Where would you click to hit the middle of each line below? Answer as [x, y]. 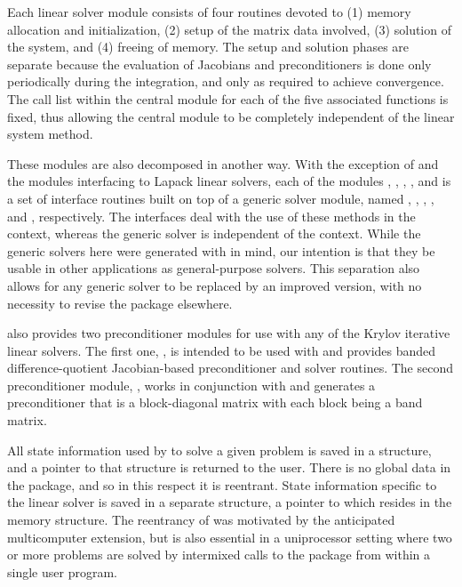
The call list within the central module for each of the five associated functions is [228, 98]
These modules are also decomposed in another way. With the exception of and [223, 163]
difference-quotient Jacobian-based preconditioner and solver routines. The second [230, 368]
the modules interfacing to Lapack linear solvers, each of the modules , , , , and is [229, 181]
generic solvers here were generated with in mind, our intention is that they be [221, 250]
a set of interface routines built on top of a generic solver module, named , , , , [221, 198]
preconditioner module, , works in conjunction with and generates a [191, 385]
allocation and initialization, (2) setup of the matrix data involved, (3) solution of [229, 29]
